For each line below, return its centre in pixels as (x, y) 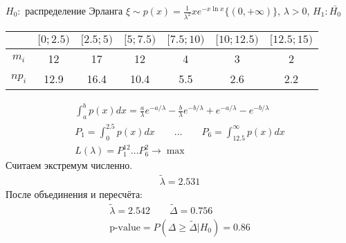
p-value (125, 227)
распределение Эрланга (74, 10)
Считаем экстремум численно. (69, 165)
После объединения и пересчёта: (74, 193)
